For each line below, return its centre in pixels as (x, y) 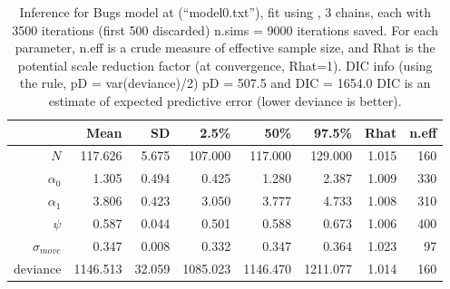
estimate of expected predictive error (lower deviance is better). (225, 100)
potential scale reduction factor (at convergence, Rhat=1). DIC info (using (225, 65)
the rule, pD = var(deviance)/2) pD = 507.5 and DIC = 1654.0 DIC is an (225, 83)
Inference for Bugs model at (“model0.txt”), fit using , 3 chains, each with (225, 12)
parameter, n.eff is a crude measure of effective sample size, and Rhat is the (225, 48)
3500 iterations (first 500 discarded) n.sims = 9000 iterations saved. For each (225, 29)
